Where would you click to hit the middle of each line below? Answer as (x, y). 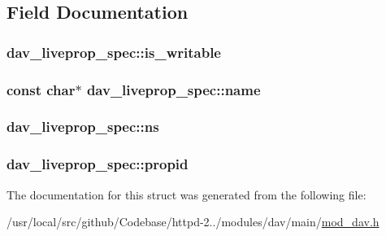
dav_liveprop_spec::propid (98, 164)
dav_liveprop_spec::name (173, 89)
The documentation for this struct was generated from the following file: (186, 194)
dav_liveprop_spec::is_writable (114, 52)
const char (41, 89)
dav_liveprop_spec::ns (83, 127)
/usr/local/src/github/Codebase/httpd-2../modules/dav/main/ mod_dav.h (193, 222)
